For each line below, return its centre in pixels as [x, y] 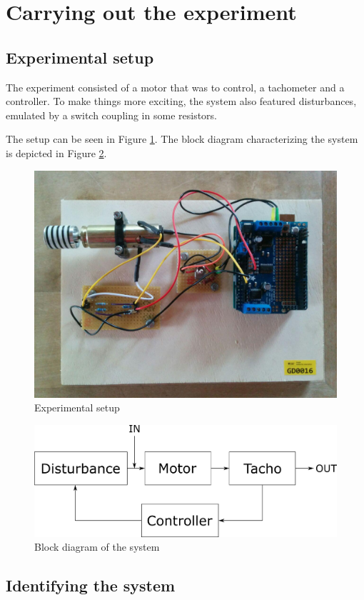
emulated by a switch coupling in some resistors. [111, 115]
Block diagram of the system [97, 547]
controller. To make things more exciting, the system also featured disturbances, [181, 101]
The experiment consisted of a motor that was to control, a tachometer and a [175, 87]
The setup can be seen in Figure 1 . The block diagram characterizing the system [182, 139]
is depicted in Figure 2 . [56, 152]
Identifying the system [91, 585]
